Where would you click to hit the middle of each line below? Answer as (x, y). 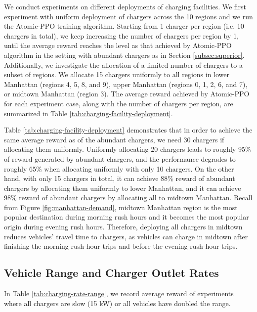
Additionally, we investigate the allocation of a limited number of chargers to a (123, 65)
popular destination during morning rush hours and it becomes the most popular (127, 217)
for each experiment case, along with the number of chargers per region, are (119, 103)
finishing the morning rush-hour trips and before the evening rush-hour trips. (121, 246)
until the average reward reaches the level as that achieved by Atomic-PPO (118, 45)
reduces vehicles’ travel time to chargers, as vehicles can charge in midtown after (126, 236)
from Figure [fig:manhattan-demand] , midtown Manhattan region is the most (121, 207)
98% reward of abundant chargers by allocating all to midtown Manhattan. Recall (128, 198)
